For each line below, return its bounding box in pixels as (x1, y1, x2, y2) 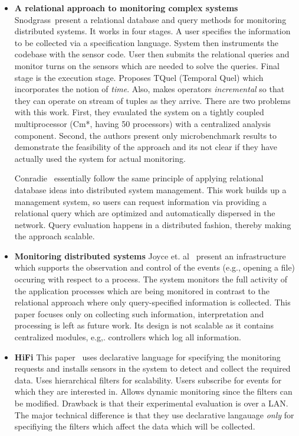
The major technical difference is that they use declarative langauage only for (14, 408, 294, 421)
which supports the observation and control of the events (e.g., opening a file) (14, 261, 295, 274)
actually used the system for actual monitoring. (14, 152, 186, 164)
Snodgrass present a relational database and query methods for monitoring (14, 13, 287, 25)
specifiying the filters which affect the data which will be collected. (14, 420, 255, 432)
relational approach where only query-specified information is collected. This (14, 296, 291, 308)
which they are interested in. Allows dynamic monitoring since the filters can (14, 385, 293, 398)
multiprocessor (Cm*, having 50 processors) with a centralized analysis (14, 117, 271, 129)
